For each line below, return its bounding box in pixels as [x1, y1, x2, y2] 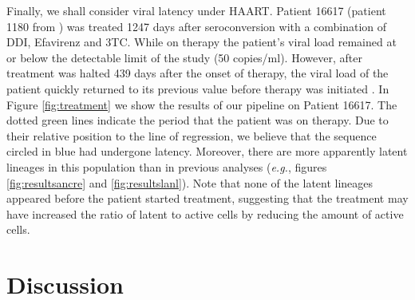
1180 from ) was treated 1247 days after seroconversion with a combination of [6, 18, 387, 34]
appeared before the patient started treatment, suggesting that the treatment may [6, 190, 409, 207]
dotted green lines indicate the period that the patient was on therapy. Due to [6, 112, 389, 128]
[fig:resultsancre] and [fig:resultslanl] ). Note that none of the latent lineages [6, 174, 373, 191]
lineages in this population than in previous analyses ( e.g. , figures [6, 158, 327, 175]
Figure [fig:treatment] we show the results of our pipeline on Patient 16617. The [6, 96, 397, 112]
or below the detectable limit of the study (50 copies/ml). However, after [6, 49, 362, 65]
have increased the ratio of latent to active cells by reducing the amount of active [6, 205, 404, 222]
